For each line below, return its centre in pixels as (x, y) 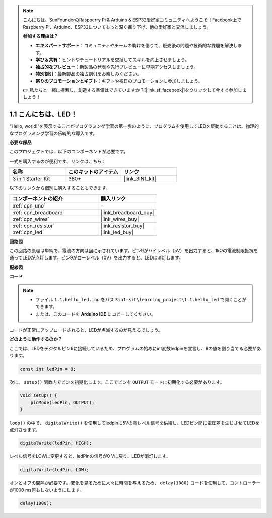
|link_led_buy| (117, 232)
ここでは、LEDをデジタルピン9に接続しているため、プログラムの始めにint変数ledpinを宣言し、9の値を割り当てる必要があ (135, 348)
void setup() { (39, 396)
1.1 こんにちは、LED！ (43, 114)
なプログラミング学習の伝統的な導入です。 (53, 133)
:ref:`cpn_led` (28, 232)
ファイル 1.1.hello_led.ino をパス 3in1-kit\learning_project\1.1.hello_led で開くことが (141, 299)
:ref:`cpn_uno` (29, 205)
